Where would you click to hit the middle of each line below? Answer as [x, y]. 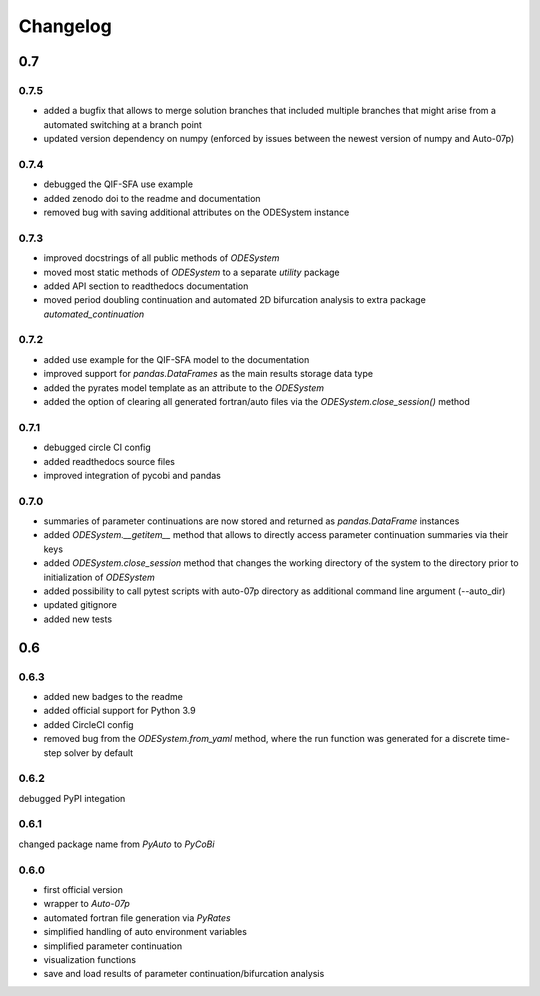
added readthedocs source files [109, 461]
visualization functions [90, 959]
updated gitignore [80, 605]
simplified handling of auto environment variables [145, 932]
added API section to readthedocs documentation [146, 286]
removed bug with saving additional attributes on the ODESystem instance [196, 212]
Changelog [65, 26]
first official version [83, 889]
